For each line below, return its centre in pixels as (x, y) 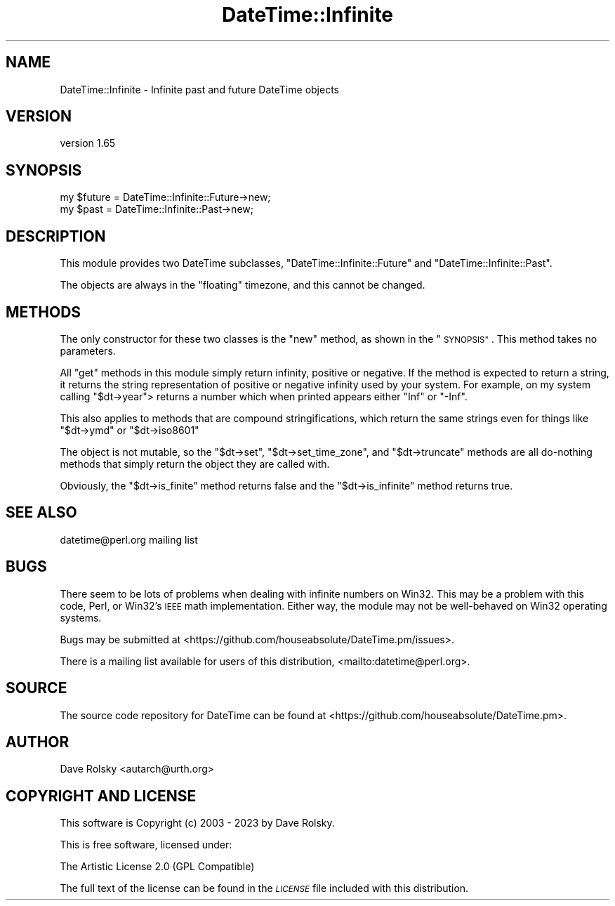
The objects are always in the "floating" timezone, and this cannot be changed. (243, 285)
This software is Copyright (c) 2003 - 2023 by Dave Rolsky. (197, 823)
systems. (81, 617)
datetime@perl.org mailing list (129, 539)
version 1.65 (88, 143)
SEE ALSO (41, 513)
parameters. (88, 350)
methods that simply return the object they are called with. (195, 464)
